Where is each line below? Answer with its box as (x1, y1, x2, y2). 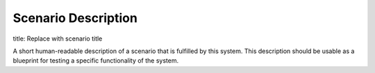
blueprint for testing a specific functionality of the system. (12, 56, 179, 65)
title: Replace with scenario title (12, 34, 103, 43)
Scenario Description (12, 10, 138, 25)
